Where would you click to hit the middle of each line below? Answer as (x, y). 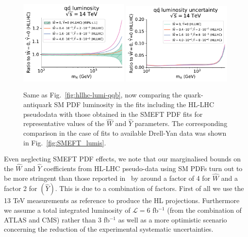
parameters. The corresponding (181, 123)
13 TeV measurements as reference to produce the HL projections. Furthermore (122, 200)
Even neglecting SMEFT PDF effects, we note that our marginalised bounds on (122, 159)
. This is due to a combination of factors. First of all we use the (149, 188)
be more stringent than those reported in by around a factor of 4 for (107, 178)
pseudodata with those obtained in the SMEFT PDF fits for (113, 114)
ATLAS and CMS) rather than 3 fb (57, 219)
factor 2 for (21, 188)
